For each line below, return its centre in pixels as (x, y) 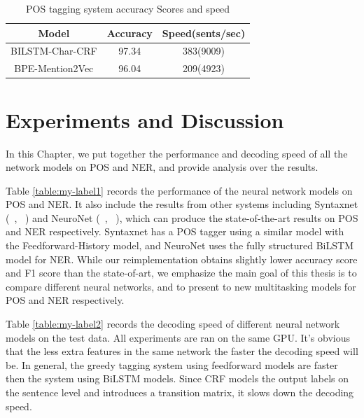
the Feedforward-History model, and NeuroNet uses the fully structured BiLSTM (180, 245)
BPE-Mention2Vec (54, 68)
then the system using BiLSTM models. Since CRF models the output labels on (177, 378)
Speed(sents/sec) (204, 33)
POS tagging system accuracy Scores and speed (128, 8)
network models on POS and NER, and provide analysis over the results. (162, 167)
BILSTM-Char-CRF (54, 51)
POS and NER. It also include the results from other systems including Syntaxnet (182, 204)
